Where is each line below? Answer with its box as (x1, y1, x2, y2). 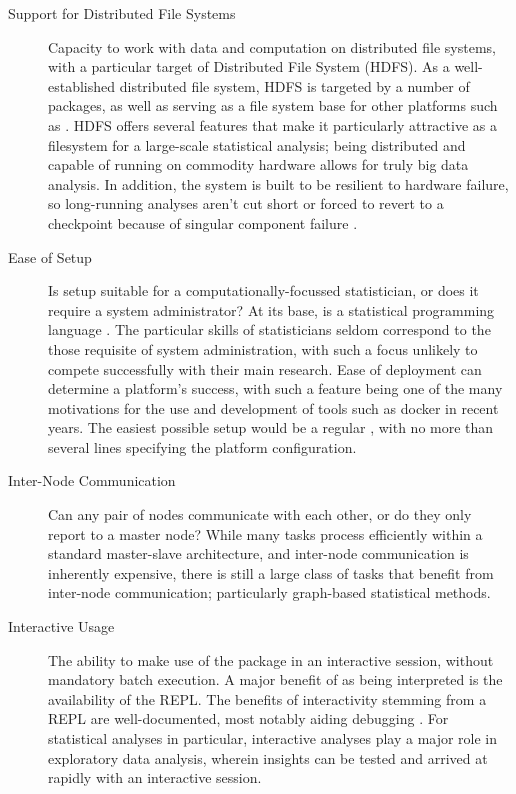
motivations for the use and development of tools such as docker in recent (48, 397, 499, 418)
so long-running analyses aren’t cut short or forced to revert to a (48, 193, 444, 214)
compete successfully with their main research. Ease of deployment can (48, 358, 482, 379)
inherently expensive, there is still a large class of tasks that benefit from (48, 562, 494, 583)
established (48, 75, 116, 96)
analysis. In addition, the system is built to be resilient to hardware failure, (48, 173, 509, 194)
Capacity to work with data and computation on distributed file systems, (48, 36, 497, 57)
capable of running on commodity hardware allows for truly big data (48, 154, 469, 175)
